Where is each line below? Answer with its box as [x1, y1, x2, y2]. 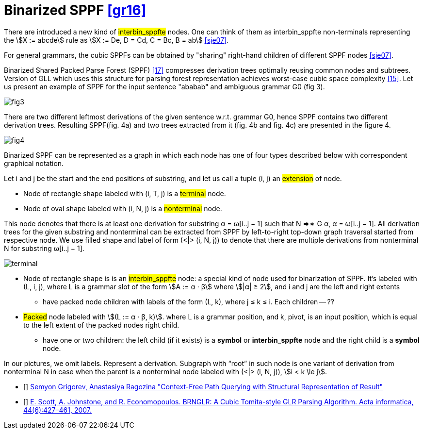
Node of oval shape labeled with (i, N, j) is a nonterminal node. [23, 204, 222, 213]
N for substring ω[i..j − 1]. [4, 244, 84, 252]
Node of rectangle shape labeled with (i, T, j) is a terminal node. [23, 189, 226, 198]
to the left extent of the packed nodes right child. [23, 320, 179, 329]
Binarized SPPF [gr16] [4, 2, 146, 18]
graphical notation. [4, 159, 64, 167]
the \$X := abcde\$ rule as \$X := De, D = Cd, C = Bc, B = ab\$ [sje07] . [4, 35, 229, 44]
